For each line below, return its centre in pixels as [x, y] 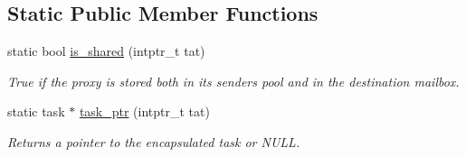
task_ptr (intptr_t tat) [144, 111]
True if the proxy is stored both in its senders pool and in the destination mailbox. [233, 81]
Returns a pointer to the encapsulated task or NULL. [154, 141]
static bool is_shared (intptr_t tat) [106, 51]
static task [36, 111]
